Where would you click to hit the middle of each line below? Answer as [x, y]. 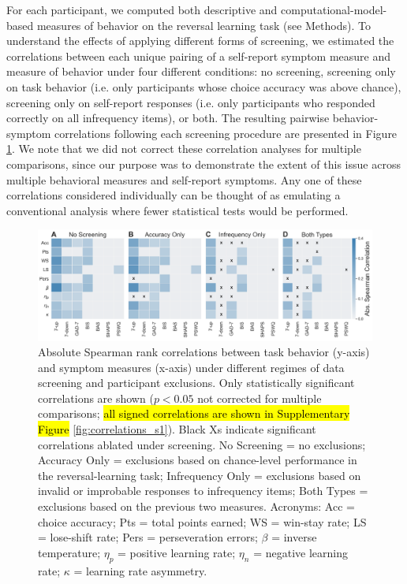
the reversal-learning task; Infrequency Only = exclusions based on [200, 475]
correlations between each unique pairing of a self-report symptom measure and [199, 56]
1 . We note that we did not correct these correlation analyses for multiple [184, 149]
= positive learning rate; [177, 552]
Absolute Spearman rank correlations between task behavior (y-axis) [204, 352]
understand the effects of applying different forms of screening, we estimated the [200, 41]
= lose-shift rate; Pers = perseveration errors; [148, 537]
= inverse [294, 537]
